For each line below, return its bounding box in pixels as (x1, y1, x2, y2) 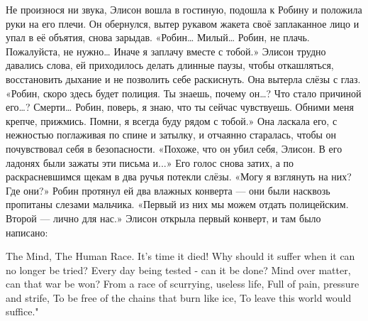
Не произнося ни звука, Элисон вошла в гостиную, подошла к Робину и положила (6, 2, 362, 16)
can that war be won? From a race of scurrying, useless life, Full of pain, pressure (6, 276, 359, 291)
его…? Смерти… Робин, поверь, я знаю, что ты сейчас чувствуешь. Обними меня (6, 99, 354, 114)
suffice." (6, 304, 39, 319)
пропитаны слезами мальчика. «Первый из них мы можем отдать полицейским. (6, 197, 349, 212)
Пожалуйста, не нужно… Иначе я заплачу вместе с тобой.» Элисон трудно (6, 43, 326, 58)
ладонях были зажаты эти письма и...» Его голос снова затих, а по (6, 155, 294, 170)
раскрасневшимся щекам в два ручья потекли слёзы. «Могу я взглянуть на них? (6, 169, 352, 184)
